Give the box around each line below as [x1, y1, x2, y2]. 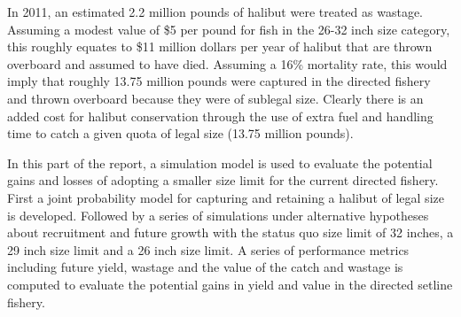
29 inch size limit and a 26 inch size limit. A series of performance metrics [7, 240, 410, 259]
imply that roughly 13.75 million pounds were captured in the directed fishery [7, 72, 431, 90]
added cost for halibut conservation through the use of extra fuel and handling [7, 106, 434, 125]
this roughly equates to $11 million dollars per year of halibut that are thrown [7, 37, 433, 56]
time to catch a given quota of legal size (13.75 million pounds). [7, 124, 354, 143]
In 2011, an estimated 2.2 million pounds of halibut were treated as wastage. [7, 3, 423, 20]
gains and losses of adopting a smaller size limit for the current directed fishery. [7, 171, 439, 189]
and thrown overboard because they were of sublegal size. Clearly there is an [7, 89, 424, 107]
